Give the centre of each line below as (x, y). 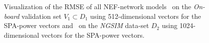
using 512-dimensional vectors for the (146, 16)
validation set (42, 16)
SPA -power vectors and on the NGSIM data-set (77, 25)
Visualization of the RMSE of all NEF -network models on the (98, 6)
